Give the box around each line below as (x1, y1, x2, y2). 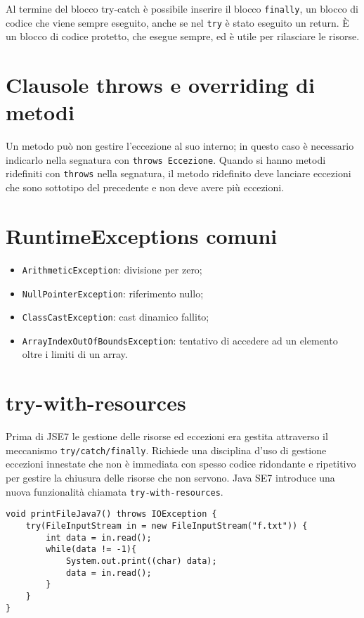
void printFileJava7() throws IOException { (6, 509, 217, 520)
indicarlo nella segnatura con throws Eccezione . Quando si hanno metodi (6, 152, 326, 167)
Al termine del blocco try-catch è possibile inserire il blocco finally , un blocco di (6, 1, 358, 15)
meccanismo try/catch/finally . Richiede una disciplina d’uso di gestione (6, 442, 327, 457)
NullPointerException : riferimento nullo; (22, 285, 204, 300)
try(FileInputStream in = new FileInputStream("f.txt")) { (25, 520, 308, 531)
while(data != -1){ (46, 544, 137, 555)
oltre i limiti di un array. (22, 347, 128, 361)
